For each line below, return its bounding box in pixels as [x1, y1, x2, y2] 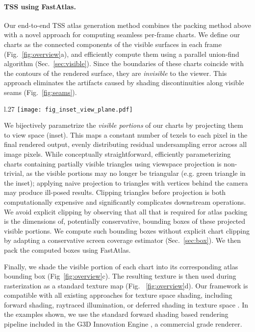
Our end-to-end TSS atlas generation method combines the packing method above [4, 20, 251, 30]
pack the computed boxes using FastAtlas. [4, 244, 131, 255]
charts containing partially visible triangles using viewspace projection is [4, 158, 222, 168]
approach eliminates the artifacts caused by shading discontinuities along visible [4, 77, 244, 88]
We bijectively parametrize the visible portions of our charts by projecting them [4, 120, 243, 130]
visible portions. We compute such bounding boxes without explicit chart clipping [4, 225, 250, 236]
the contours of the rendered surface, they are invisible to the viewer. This [4, 68, 227, 78]
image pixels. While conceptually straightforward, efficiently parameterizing [4, 148, 231, 159]
